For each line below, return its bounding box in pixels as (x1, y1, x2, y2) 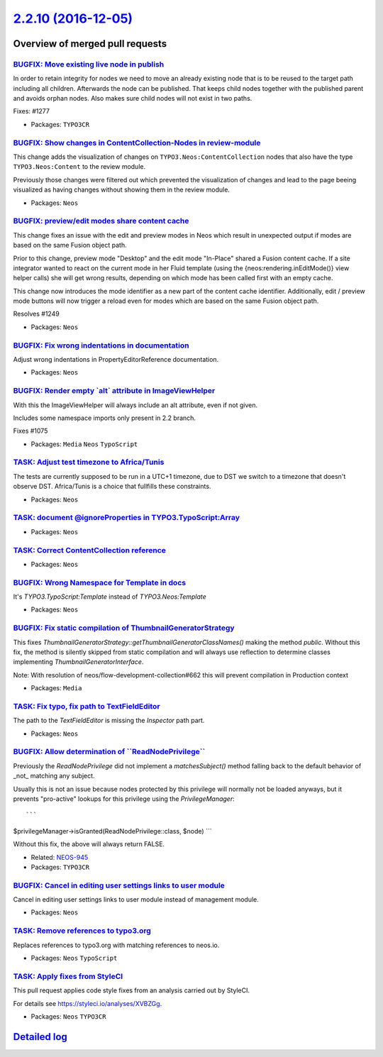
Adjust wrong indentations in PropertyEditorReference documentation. (13, 355, 219, 363)
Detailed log (13, 1031, 67, 1043)
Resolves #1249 (13, 309, 60, 319)
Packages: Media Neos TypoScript (30, 440, 138, 448)
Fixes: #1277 (13, 107, 50, 116)
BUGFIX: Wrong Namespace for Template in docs (13, 577, 187, 587)
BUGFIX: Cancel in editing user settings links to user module (13, 880, 225, 890)
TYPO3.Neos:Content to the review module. (13, 162, 145, 171)
